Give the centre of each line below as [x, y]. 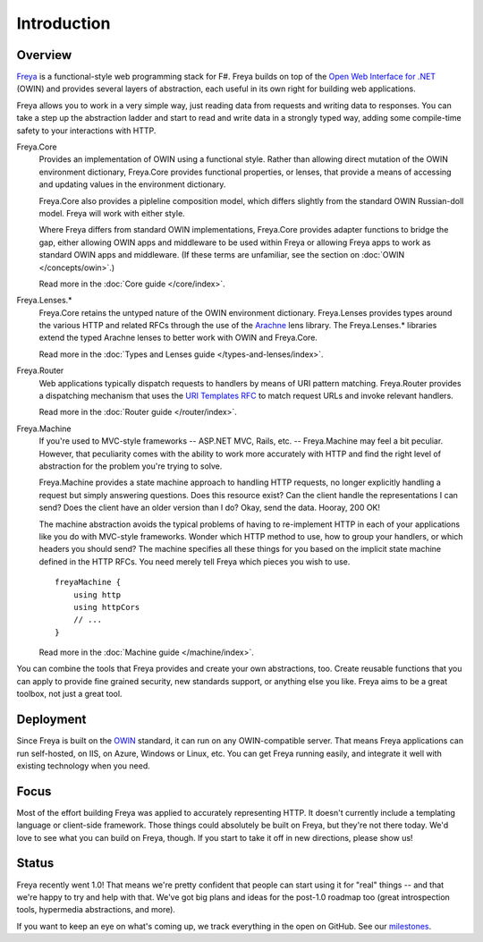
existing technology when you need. [84, 766]
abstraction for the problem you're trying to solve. [131, 466]
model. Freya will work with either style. [112, 213]
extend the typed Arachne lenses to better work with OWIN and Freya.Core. [178, 338]
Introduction [64, 23]
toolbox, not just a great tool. [69, 694]
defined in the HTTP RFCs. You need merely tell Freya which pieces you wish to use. [195, 561]
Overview [44, 55]
